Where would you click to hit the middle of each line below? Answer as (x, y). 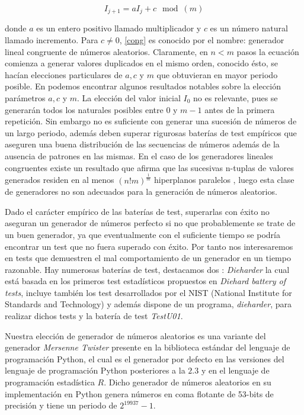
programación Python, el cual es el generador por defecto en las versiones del (145, 358)
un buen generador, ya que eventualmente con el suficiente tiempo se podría (143, 234)
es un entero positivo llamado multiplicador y (119, 28)
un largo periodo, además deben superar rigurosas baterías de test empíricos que (151, 132)
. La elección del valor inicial (129, 98)
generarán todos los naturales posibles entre (84, 109)
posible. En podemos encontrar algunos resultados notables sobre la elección (143, 86)
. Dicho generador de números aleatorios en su (188, 382)
